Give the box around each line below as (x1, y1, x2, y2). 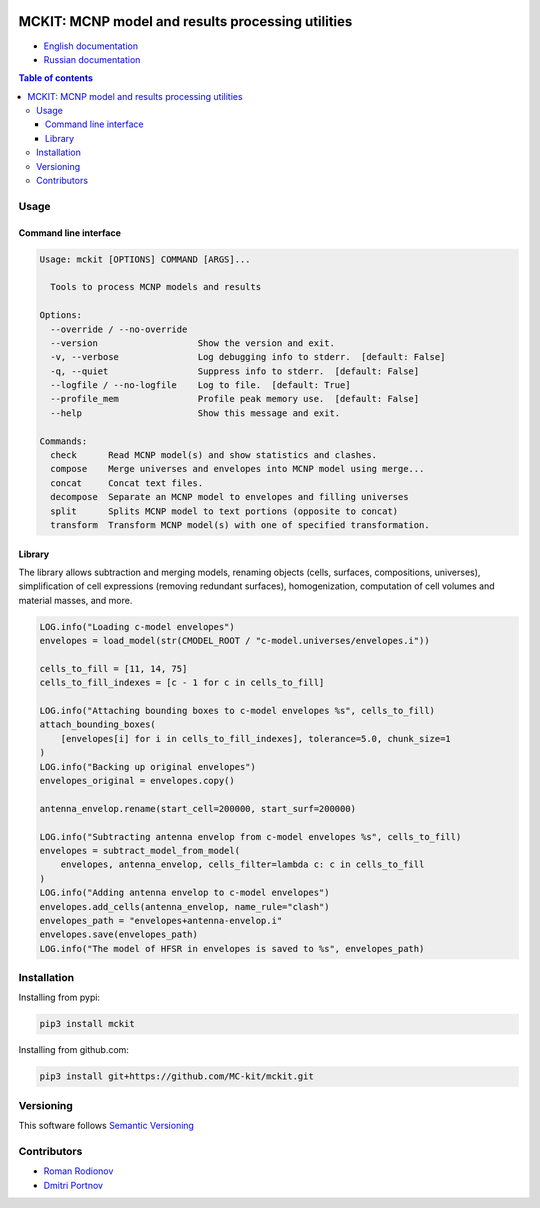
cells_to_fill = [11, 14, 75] (39, 663, 188, 674)
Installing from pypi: (18, 991, 100, 1004)
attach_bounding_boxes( (39, 719, 157, 730)
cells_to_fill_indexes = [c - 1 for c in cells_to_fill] (39, 677, 325, 689)
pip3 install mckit (39, 1018, 135, 1030)
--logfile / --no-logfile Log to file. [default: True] (50, 380, 351, 391)
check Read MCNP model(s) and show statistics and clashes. (50, 450, 378, 461)
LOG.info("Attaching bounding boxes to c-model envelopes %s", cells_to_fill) (39, 705, 435, 717)
